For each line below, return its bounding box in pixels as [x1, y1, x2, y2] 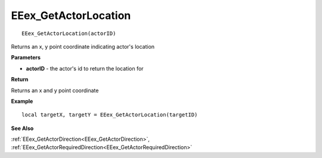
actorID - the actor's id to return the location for [26, 65, 144, 72]
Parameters [11, 54, 41, 61]
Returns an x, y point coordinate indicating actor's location [11, 43, 155, 50]
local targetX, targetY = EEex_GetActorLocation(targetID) [21, 112, 198, 118]
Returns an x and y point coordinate [11, 87, 99, 94]
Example [11, 97, 33, 105]
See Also [11, 125, 34, 132]
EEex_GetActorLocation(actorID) [21, 30, 116, 37]
